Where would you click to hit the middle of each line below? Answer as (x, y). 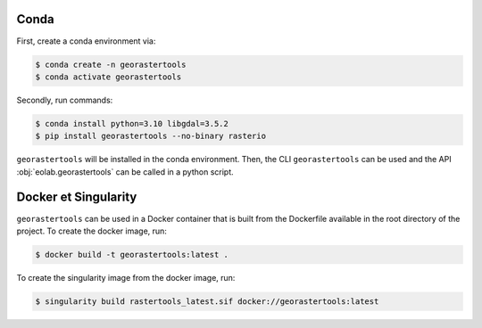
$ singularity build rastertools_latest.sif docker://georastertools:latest (207, 301)
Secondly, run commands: (65, 100)
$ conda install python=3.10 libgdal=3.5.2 (132, 123)
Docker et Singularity (77, 197)
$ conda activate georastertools (108, 77)
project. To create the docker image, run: (91, 231)
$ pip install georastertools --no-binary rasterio (151, 136)
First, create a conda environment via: (86, 41)
